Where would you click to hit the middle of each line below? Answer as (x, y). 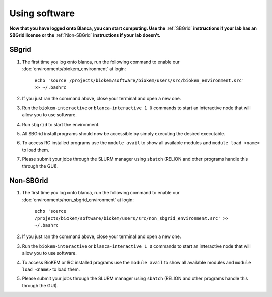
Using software (42, 13)
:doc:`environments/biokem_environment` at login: (74, 69)
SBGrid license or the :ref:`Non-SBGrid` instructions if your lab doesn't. (85, 35)
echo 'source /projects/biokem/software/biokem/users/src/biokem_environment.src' (139, 80)
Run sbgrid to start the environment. (61, 124)
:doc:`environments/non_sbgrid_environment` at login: (78, 200)
